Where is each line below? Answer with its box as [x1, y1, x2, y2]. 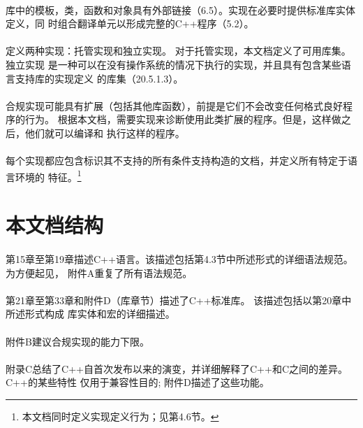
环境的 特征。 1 [15, 167, 82, 184]
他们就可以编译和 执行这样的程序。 [24, 125, 185, 140]
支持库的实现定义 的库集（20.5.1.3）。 [15, 71, 184, 85]
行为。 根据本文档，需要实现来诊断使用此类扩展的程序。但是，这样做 [24, 112, 341, 127]
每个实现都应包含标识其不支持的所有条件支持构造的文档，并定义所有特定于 [6, 153, 348, 168]
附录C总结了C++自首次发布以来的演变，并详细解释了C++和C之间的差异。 [6, 361, 348, 376]
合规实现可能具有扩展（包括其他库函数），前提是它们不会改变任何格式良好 [6, 98, 343, 113]
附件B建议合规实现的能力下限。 [6, 334, 149, 348]
